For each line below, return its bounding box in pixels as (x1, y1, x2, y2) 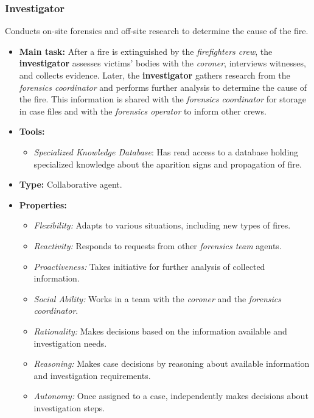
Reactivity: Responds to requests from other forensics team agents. (33, 239, 282, 252)
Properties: (19, 198, 67, 211)
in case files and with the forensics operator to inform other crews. (19, 104, 267, 117)
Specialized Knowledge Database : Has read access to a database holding (33, 145, 299, 158)
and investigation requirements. (33, 369, 151, 381)
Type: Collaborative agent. (19, 178, 122, 191)
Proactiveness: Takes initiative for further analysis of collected (33, 260, 265, 272)
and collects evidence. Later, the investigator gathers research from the (19, 69, 290, 81)
